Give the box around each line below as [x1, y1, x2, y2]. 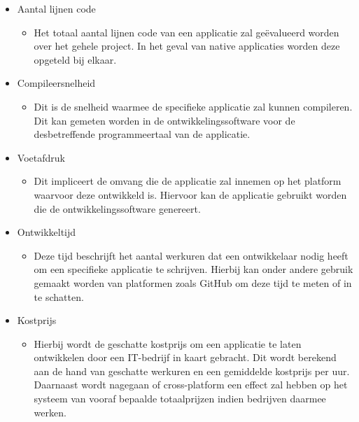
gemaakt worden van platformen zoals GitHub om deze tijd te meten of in [34, 275, 352, 290]
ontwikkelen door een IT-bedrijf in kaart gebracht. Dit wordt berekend [34, 350, 337, 365]
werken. [34, 405, 66, 419]
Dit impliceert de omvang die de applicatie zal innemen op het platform [34, 174, 342, 188]
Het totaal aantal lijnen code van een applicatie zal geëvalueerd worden [34, 24, 339, 39]
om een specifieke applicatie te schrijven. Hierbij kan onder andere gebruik [34, 262, 353, 276]
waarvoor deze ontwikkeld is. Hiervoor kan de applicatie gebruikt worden [34, 187, 347, 202]
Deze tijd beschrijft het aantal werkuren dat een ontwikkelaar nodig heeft [34, 248, 349, 262]
